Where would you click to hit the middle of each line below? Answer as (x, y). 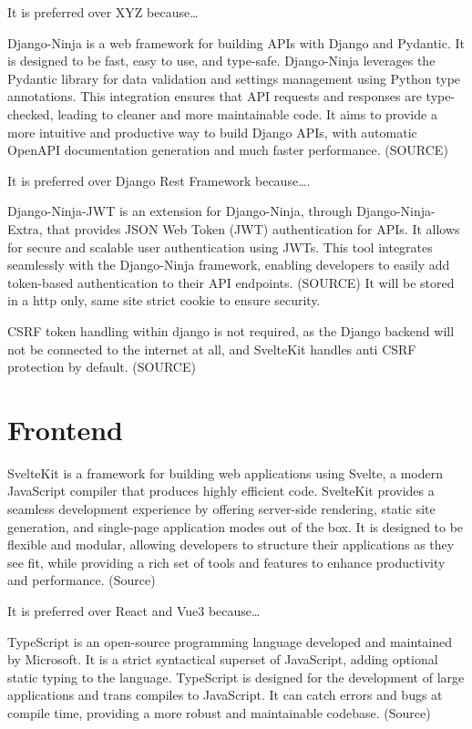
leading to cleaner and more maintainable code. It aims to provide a (247, 113)
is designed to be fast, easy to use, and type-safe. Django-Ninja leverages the (221, 61)
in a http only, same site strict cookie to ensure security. (164, 300)
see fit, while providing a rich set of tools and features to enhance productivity (226, 562)
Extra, (25, 228)
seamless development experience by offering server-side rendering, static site (221, 508)
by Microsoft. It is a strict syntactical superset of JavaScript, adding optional (223, 659)
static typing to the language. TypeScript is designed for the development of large (236, 677)
